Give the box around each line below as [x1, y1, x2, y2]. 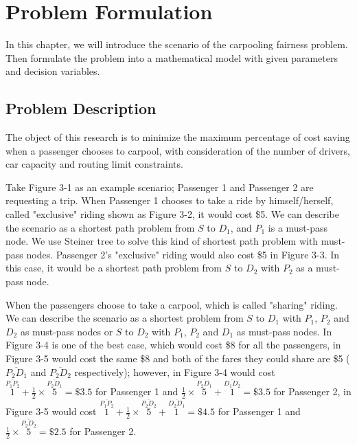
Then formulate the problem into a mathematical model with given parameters [5, 50, 338, 65]
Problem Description [5, 98, 157, 119]
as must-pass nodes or [20, 324, 113, 338]
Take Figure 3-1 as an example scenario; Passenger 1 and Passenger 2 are [5, 179, 314, 194]
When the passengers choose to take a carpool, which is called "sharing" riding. [5, 297, 338, 311]
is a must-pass [268, 220, 328, 234]
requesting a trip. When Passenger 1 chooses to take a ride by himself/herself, [5, 193, 334, 208]
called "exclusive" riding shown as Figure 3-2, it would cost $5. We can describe [5, 207, 339, 221]
